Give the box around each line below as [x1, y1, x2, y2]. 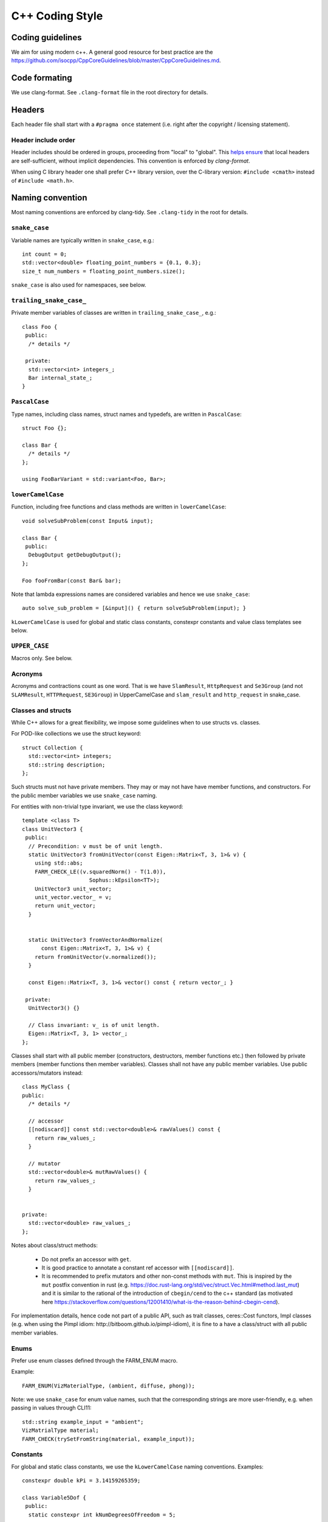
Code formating [11, 73, 72, 83]
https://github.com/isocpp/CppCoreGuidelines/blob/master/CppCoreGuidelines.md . [11, 57, 221, 64]
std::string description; [28, 761, 106, 768]
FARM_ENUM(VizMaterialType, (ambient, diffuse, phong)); [22, 1382, 196, 1389]
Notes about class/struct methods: [11, 1242, 98, 1249]
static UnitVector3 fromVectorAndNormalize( [28, 936, 163, 943]
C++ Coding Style [11, 9, 103, 23]
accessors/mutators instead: [11, 1069, 83, 1076]
